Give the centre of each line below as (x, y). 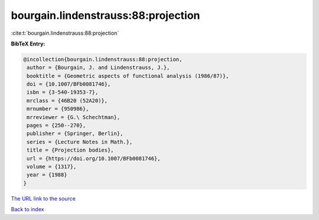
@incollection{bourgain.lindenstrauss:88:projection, (103, 59)
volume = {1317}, (52, 167)
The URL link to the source (43, 198)
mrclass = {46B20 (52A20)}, (67, 101)
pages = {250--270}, (56, 126)
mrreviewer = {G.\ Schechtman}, (74, 117)
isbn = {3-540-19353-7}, (63, 92)
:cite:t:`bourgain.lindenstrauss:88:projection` (65, 33)
